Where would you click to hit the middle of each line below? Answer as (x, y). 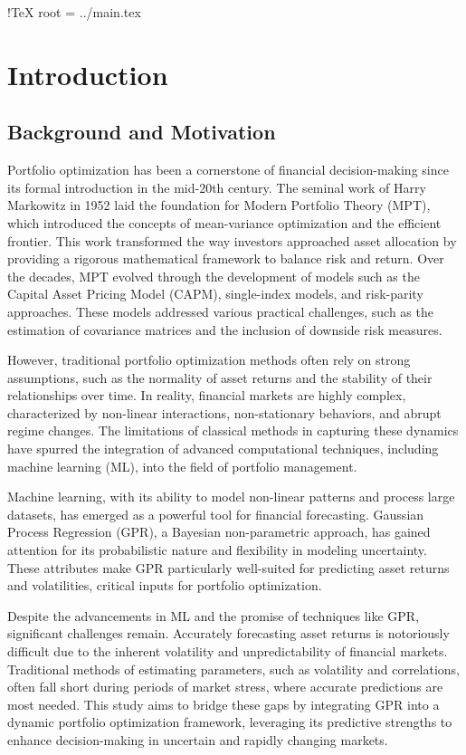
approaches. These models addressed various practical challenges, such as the (220, 311)
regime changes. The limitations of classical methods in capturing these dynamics (233, 430)
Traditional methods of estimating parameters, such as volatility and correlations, (234, 669)
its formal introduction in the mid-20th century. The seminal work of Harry (217, 187)
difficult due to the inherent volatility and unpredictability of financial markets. (228, 651)
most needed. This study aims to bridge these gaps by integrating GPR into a (223, 704)
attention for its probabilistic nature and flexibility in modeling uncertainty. (217, 550)
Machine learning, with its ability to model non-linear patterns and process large (231, 497)
